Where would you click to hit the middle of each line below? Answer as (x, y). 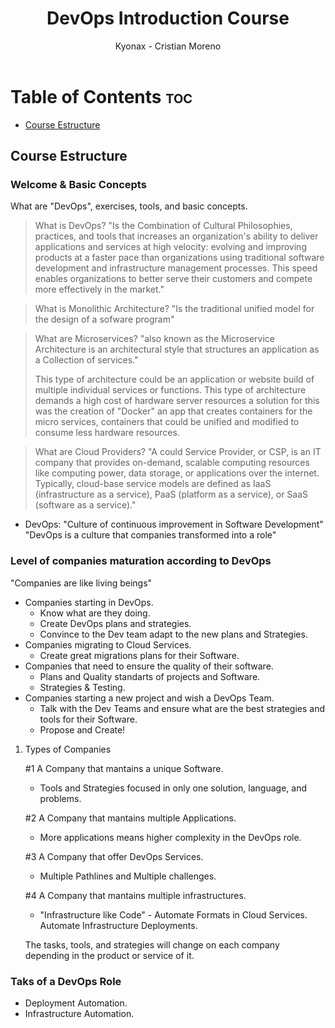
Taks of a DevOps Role (66, 981)
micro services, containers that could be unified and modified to (167, 422)
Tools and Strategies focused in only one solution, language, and (173, 788)
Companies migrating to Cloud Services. (108, 644)
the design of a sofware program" (104, 319)
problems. (60, 798)
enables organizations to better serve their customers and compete (173, 279)
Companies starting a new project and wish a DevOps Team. (149, 698)
